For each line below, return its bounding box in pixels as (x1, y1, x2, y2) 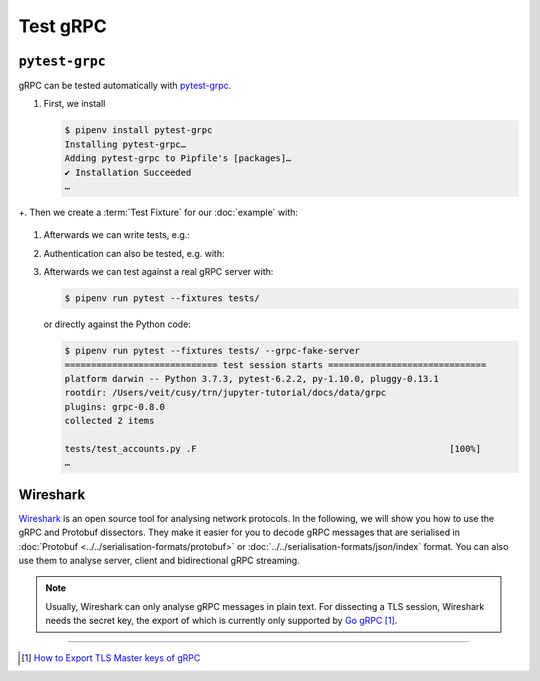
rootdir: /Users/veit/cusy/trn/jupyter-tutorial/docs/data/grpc (64, 387, 387, 399)
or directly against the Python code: (43, 318, 192, 330)
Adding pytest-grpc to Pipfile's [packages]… (64, 153, 292, 164)
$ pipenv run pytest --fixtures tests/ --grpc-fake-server (64, 345, 360, 357)
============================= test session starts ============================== (64, 359, 487, 370)
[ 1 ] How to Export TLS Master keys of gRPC (21, 652, 201, 664)
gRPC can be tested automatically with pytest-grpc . (18, 80, 232, 92)
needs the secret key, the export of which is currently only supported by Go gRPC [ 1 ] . (45, 615, 398, 627)
